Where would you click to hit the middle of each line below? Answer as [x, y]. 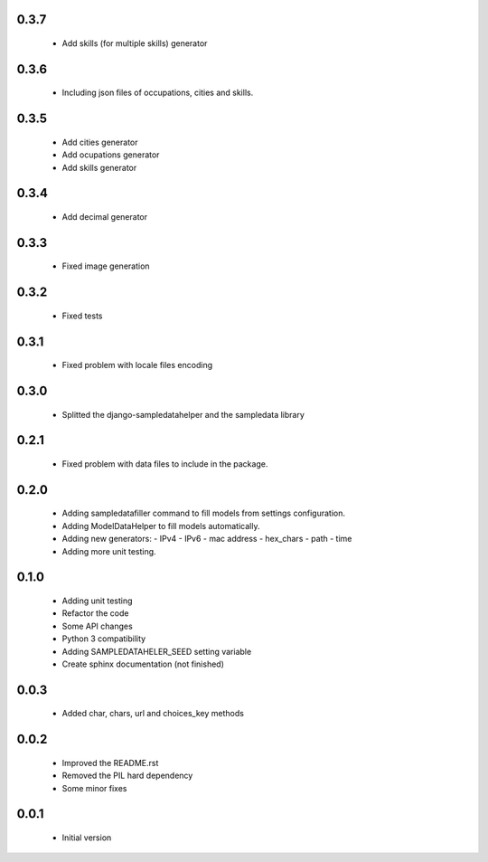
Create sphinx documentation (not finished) [143, 664]
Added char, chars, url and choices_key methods [153, 714]
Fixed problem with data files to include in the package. [165, 464]
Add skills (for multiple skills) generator [135, 43]
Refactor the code [95, 613]
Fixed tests [82, 316]
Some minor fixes [94, 788]
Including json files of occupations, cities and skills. [158, 93]
